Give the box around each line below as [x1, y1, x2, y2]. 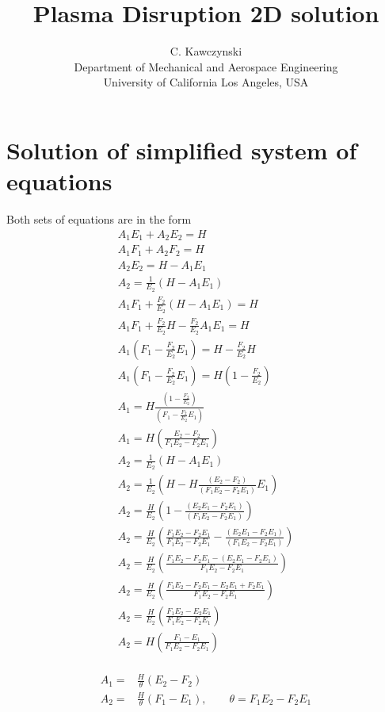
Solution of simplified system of [6, 133, 357, 166]
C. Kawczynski [170, 43, 242, 59]
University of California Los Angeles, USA [103, 74, 309, 90]
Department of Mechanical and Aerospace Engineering [74, 58, 338, 75]
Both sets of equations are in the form [6, 211, 192, 228]
